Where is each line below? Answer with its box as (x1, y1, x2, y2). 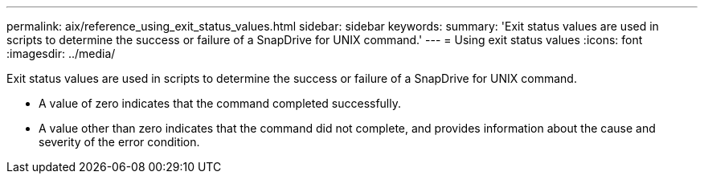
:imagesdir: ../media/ (6, 47, 116, 60)
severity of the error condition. (39, 135, 200, 149)
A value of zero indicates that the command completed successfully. (39, 96, 402, 110)
